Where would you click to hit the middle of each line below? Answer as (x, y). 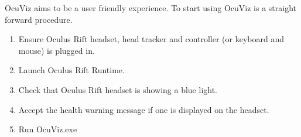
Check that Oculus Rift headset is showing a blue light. (118, 89)
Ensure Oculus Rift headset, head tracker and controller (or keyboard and (151, 39)
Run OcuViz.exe (48, 129)
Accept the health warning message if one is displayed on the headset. (144, 109)
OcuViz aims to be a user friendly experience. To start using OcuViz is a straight (151, 8)
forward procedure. (39, 19)
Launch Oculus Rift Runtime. (71, 70)
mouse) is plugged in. (57, 50)
